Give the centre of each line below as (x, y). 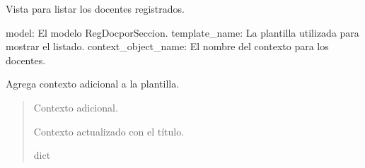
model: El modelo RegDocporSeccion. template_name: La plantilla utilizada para (182, 32)
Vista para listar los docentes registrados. (95, 8)
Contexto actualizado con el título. (109, 131)
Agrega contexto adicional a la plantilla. (93, 84)
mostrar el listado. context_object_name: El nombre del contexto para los (167, 46)
